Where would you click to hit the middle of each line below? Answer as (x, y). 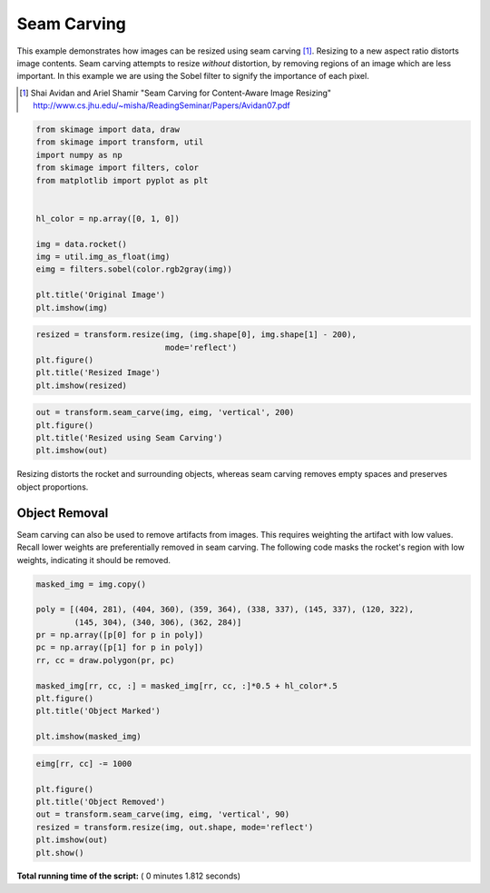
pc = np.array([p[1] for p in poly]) (120, 648)
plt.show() (60, 853)
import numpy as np (79, 155)
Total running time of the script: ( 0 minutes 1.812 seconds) (128, 876)
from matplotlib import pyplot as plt (122, 180)
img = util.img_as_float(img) (103, 257)
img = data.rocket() (81, 244)
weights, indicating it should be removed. (94, 560)
